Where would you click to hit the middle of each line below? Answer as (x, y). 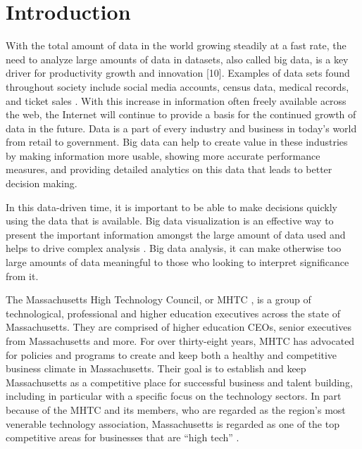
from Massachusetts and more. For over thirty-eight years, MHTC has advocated (180, 341)
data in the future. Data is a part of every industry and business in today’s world (181, 128)
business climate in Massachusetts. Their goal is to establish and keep (156, 368)
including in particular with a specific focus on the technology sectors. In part (174, 396)
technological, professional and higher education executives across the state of (173, 313)
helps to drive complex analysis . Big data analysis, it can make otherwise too (174, 248)
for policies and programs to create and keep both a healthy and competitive (171, 354)
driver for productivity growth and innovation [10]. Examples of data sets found (178, 73)
